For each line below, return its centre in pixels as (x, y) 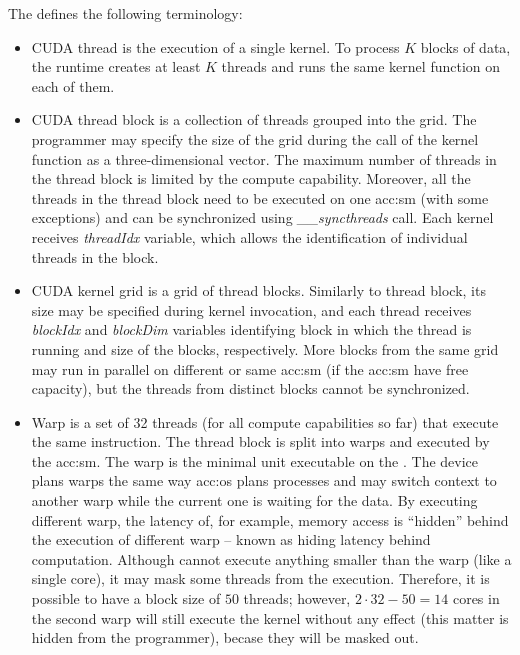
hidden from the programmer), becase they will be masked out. (225, 637)
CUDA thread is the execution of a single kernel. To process (215, 46)
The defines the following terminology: (125, 13)
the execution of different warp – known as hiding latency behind (231, 539)
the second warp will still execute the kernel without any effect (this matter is (270, 617)
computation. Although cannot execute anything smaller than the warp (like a (271, 558)
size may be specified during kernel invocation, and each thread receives (251, 309)
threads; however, (297, 598)
